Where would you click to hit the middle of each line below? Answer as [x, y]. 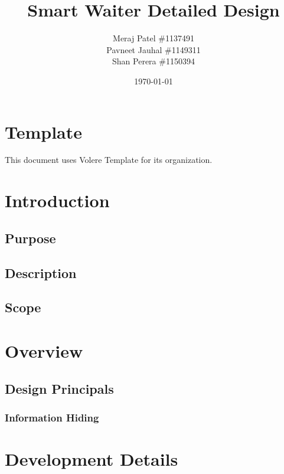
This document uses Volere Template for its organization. [109, 160]
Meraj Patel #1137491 [154, 38]
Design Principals [59, 388]
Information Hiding [52, 417]
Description [41, 272]
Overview [44, 350]
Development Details [92, 458]
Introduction [57, 200]
